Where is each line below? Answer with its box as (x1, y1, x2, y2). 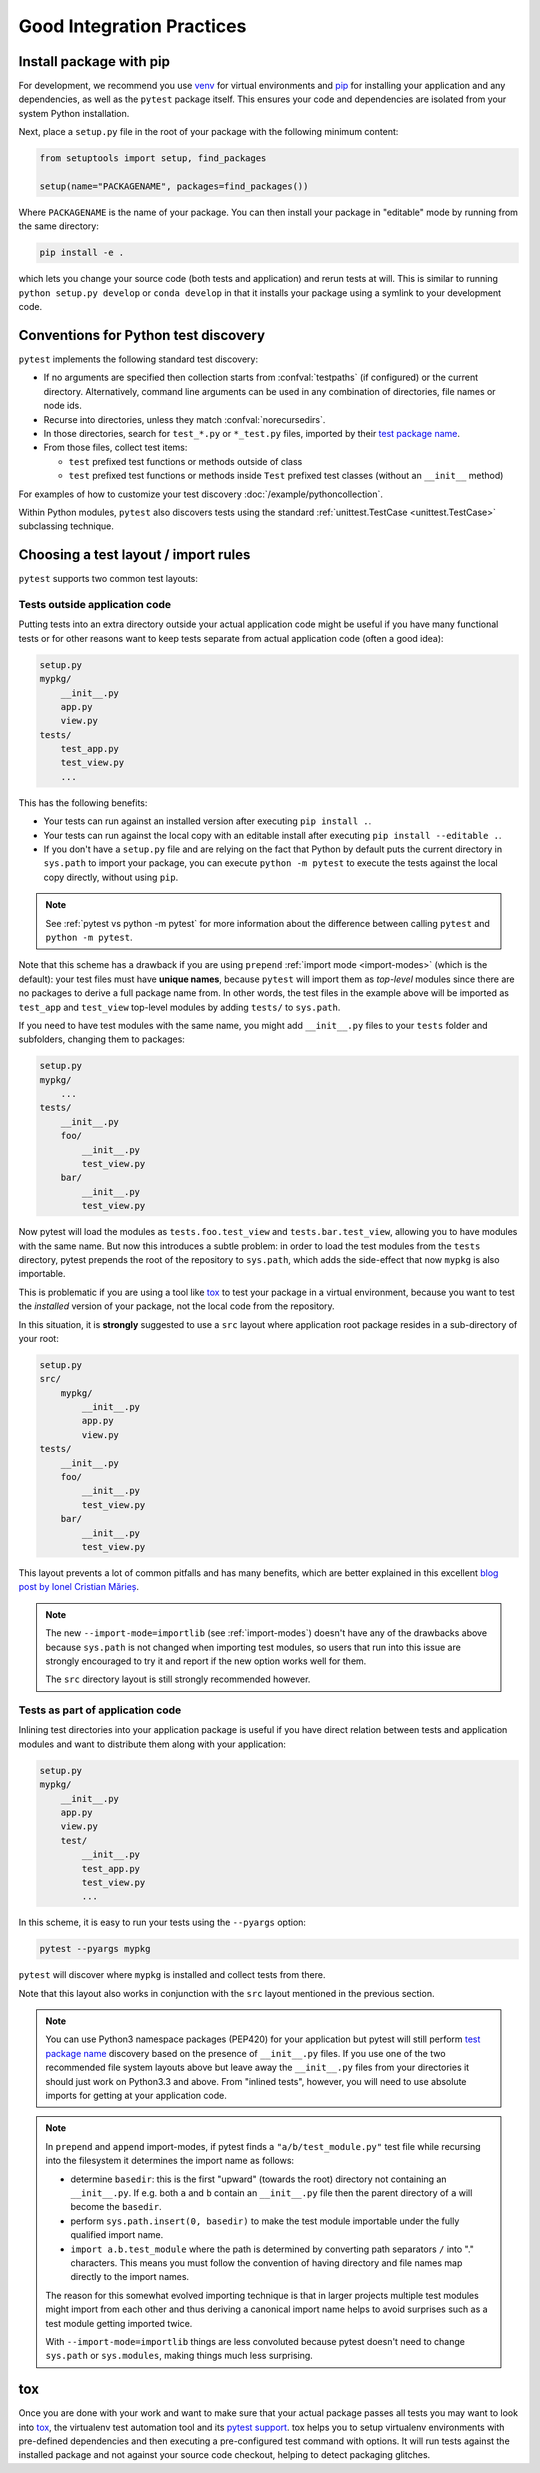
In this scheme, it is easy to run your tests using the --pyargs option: (18, 1916, 307, 1929)
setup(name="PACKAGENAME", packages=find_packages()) (39, 181, 309, 192)
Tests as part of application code (18, 1703, 182, 1717)
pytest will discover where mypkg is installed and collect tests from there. (18, 1969, 326, 1981)
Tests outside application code (18, 598, 172, 611)
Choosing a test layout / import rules (18, 546, 251, 564)
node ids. (43, 400, 82, 412)
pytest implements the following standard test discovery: (18, 353, 259, 365)
